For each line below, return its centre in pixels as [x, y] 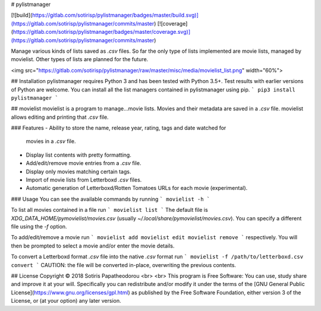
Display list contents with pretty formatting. [79, 155]
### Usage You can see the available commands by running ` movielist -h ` [111, 199]
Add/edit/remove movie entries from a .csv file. [84, 163]
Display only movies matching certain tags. [78, 172]
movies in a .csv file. [51, 141]
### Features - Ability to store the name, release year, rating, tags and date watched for [119, 128]
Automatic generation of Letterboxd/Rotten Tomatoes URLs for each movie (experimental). [137, 188]
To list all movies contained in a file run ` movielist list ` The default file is [109, 210]
